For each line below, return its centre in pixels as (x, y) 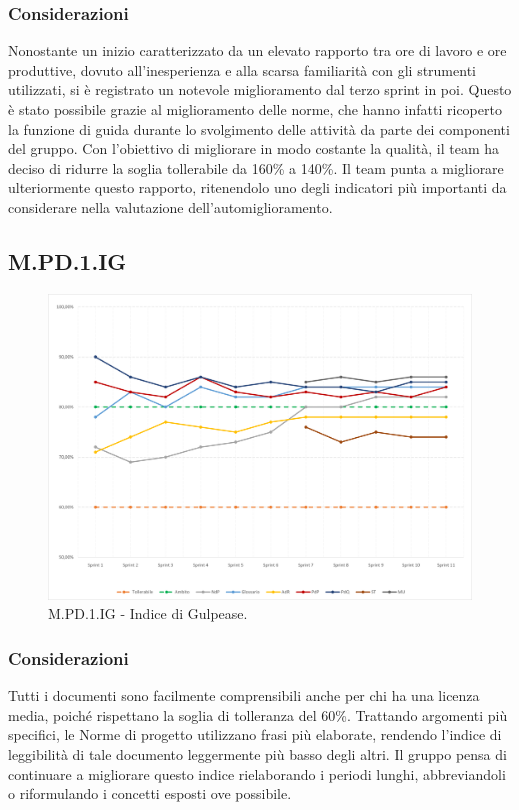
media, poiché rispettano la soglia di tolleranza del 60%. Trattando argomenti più (258, 714)
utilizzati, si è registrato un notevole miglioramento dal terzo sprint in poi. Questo (260, 89)
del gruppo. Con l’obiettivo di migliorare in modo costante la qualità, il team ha (254, 148)
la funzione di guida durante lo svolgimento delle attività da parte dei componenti (259, 128)
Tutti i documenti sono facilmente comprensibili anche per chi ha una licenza (244, 695)
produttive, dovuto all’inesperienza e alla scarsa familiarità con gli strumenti (242, 69)
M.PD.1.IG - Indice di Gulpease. (148, 613)
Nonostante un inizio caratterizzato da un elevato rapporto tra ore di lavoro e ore (257, 50)
